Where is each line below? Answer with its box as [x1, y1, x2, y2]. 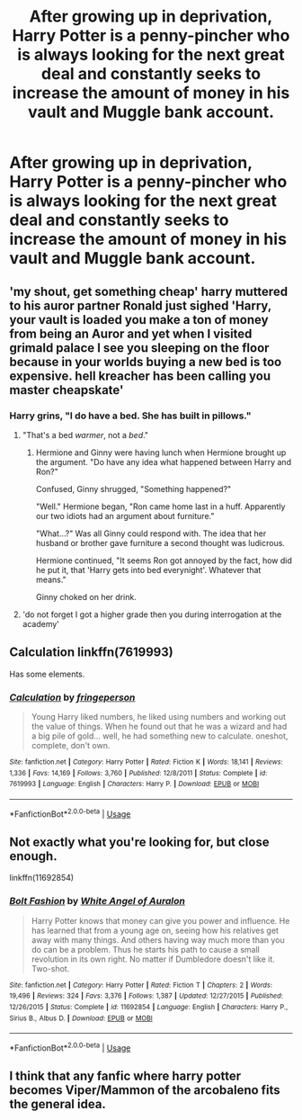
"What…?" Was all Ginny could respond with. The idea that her [35, 528, 267, 539]
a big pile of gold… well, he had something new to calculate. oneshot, [31, 730, 289, 741]
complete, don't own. [31, 739, 111, 750]
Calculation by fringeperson [9, 691, 136, 703]
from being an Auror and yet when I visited [9, 326, 253, 341]
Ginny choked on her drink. [35, 591, 137, 602]
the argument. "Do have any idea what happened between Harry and [35, 456, 292, 467]
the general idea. [9, 1097, 106, 1112]
